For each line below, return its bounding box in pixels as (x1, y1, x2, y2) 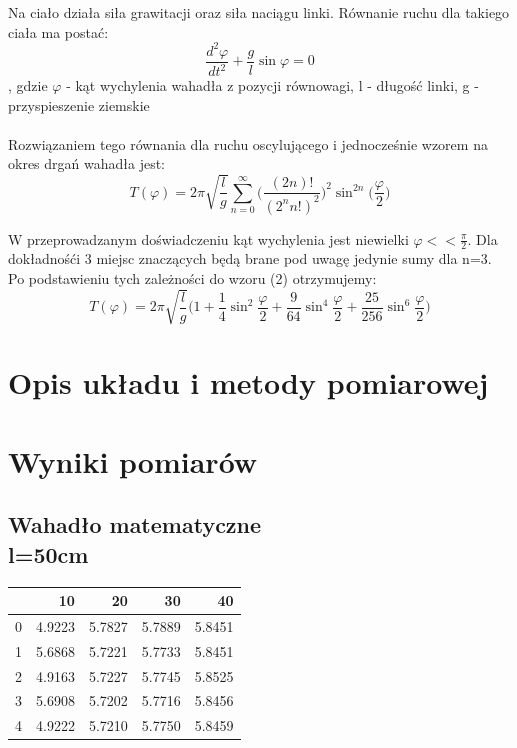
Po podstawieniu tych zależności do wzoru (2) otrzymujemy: (8, 268, 377, 289)
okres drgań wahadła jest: (8, 153, 165, 174)
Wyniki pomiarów (8, 440, 258, 481)
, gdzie (8, 75, 48, 96)
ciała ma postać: (8, 21, 109, 42)
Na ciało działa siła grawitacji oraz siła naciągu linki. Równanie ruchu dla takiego (8, 2, 510, 22)
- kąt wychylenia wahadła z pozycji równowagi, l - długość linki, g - (66, 75, 479, 96)
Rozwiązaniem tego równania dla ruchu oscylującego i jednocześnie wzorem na (8, 133, 488, 154)
